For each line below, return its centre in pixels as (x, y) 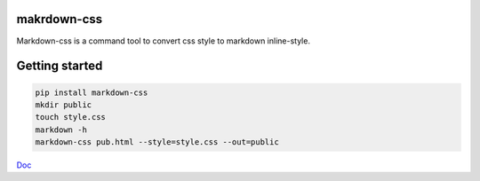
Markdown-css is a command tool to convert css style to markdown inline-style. (164, 41)
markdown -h (61, 130)
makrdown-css (60, 19)
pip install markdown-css (92, 92)
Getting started (60, 66)
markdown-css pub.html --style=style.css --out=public (157, 142)
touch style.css (71, 117)
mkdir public (64, 105)
